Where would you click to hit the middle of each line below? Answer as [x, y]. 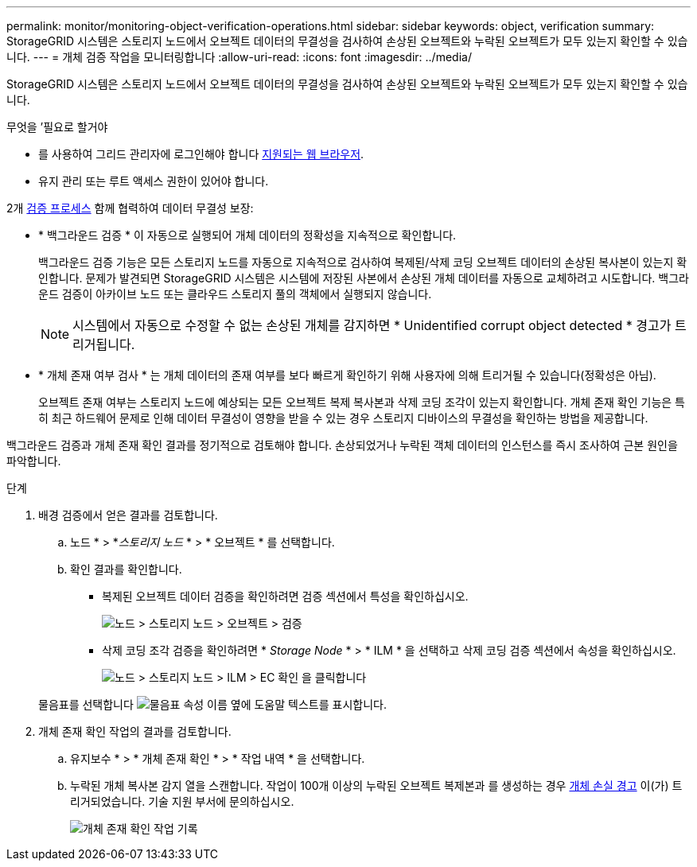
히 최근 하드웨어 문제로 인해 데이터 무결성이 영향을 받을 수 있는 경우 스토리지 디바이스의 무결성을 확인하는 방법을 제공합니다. [343, 418]
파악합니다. [34, 461]
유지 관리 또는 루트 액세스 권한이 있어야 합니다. [154, 181]
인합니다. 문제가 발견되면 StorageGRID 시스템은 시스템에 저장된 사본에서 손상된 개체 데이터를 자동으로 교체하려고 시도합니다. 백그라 [364, 278]
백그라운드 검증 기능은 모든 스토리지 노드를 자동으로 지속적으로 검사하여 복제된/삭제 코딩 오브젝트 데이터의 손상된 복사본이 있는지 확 [363, 262]
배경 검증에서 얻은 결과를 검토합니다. [128, 515]
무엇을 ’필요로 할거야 [57, 127]
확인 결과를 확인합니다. [126, 569]
